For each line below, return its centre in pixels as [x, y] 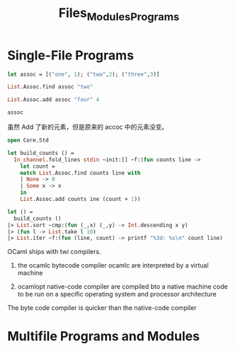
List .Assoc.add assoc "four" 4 [53, 100]
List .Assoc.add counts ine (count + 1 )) [80, 200]
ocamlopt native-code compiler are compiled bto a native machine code [122, 287]
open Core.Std [28, 140]
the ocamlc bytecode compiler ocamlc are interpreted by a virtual [113, 265]
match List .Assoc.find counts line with [80, 173]
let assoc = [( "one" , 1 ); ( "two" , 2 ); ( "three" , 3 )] [84, 74]
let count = [38, 166]
